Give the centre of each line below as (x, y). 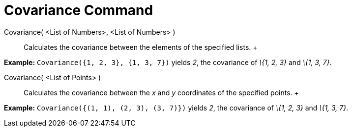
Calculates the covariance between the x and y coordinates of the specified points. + (161, 92)
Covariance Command (79, 10)
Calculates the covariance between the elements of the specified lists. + (141, 47)
